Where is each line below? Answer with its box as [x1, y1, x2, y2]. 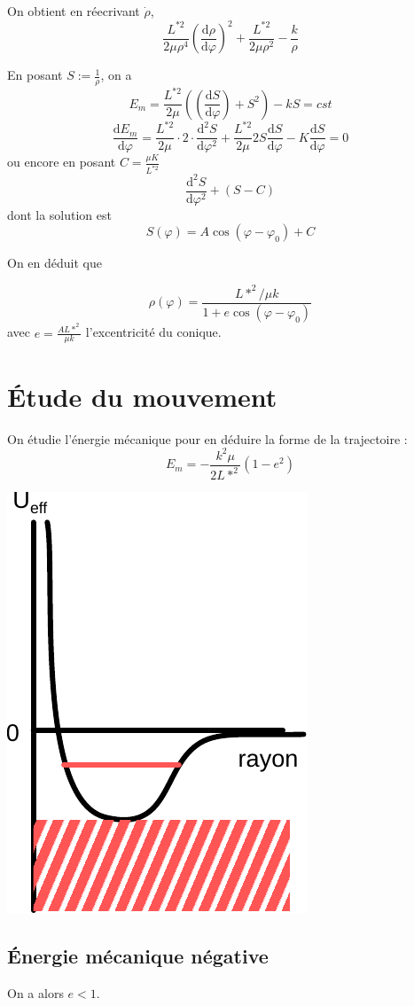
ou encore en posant [7, 152, 116, 171]
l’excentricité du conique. [85, 323, 222, 341]
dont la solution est [7, 205, 112, 223]
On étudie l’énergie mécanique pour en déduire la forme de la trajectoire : [7, 429, 408, 448]
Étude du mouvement [7, 378, 277, 414]
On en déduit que [7, 253, 102, 272]
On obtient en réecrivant [7, 2, 140, 19]
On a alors [7, 983, 64, 1002]
